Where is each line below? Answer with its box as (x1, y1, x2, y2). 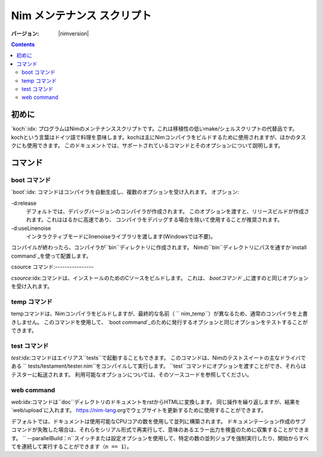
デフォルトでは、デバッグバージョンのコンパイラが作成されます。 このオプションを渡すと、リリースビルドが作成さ (26, 207, 309, 215)
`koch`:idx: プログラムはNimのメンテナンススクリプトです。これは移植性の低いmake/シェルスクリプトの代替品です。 (11, 125, 298, 132)
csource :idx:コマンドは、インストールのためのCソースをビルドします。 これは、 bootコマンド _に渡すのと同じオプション (11, 274, 309, 282)
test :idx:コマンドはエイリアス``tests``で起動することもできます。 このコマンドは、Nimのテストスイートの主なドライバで (11, 354, 306, 362)
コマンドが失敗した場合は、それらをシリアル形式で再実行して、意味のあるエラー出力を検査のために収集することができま (11, 426, 309, 434)
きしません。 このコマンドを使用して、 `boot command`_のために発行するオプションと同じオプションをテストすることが (11, 318, 308, 326)
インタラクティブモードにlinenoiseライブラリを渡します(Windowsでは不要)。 (26, 233, 217, 240)
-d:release (11, 199, 37, 207)
